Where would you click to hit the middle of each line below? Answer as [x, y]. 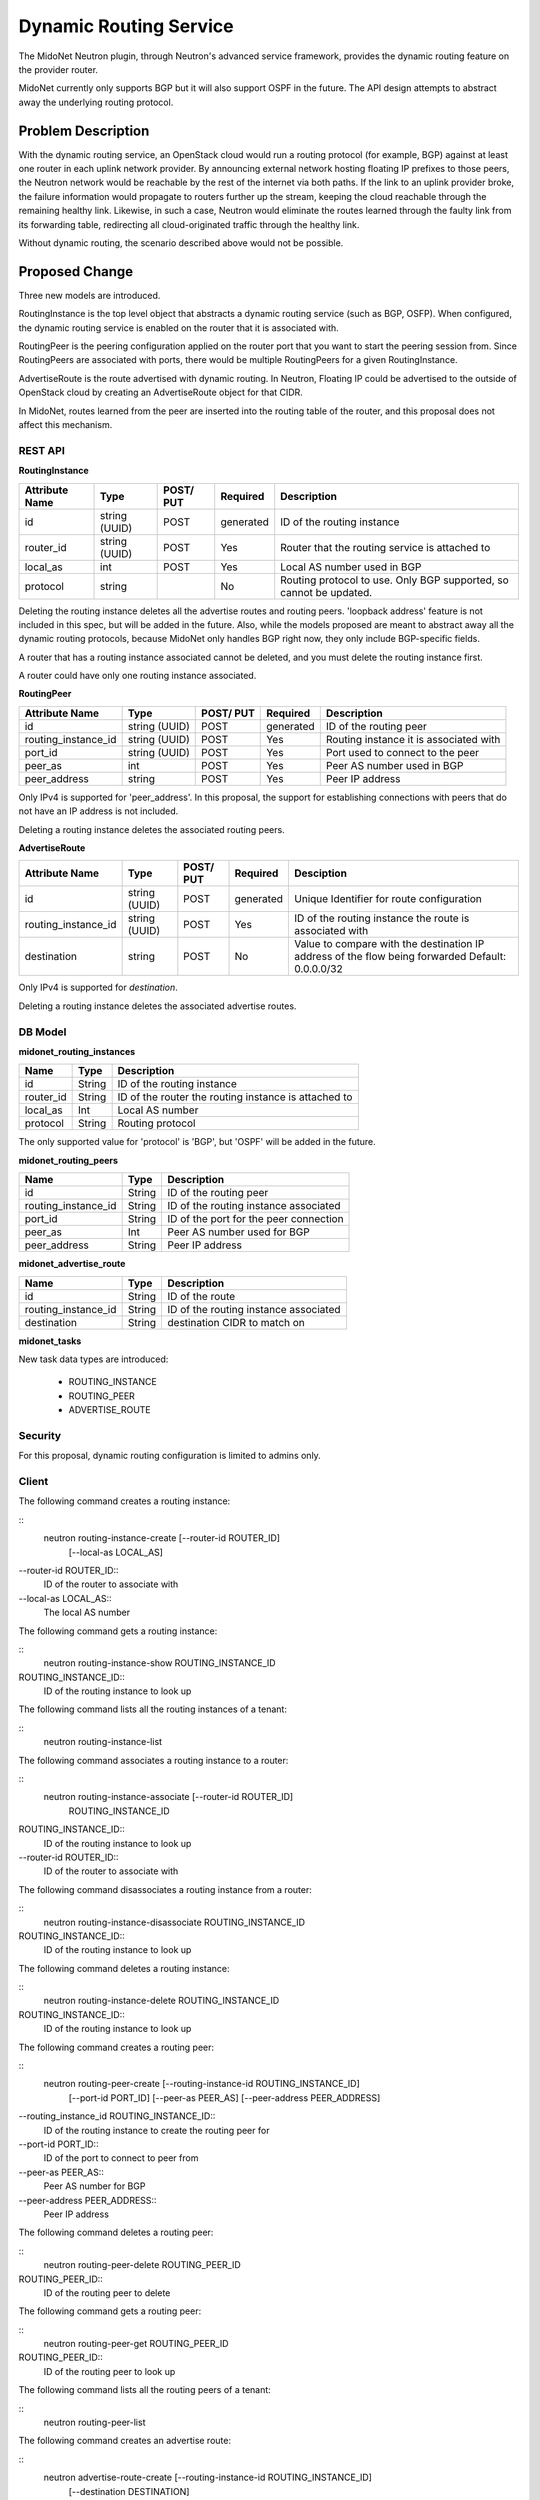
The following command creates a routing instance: [124, 1501]
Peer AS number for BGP [94, 2186]
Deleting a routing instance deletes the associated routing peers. [151, 829]
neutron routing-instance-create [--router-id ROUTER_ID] [161, 1538]
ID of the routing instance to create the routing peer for [156, 2130]
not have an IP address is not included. [98, 811]
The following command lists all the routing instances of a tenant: [152, 1709]
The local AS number [86, 1612]
